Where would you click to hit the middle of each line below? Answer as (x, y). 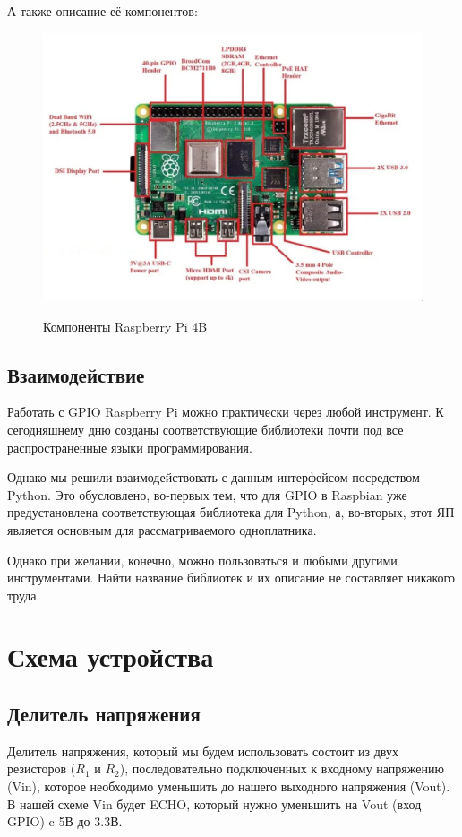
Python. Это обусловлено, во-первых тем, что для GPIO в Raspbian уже (207, 494)
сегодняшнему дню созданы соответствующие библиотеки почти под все (205, 429)
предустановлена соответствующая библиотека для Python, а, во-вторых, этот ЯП (231, 512)
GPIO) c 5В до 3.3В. (65, 821)
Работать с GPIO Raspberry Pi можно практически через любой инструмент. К (226, 412)
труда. (24, 595)
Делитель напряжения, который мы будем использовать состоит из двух (203, 751)
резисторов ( (42, 768)
